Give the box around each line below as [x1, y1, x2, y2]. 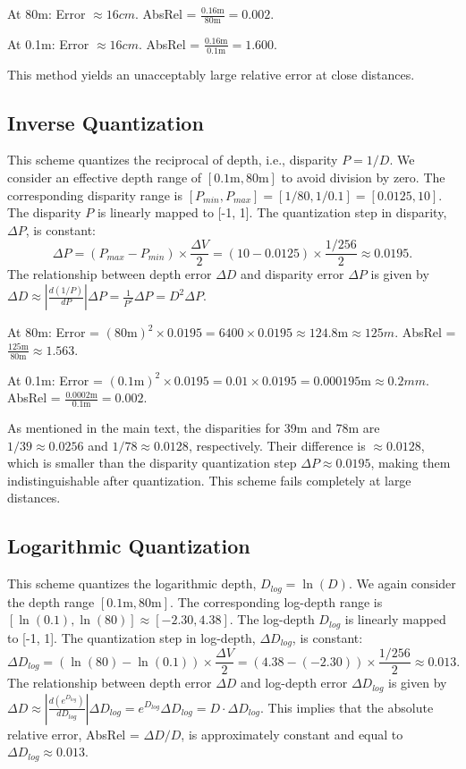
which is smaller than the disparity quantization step [7, 453, 297, 472]
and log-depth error [241, 673, 348, 692]
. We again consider [348, 574, 456, 593]
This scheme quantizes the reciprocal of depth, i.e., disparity [7, 150, 338, 169]
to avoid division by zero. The [281, 168, 445, 187]
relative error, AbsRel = [7, 724, 140, 743]
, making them [370, 453, 451, 472]
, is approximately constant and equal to [181, 724, 403, 743]
